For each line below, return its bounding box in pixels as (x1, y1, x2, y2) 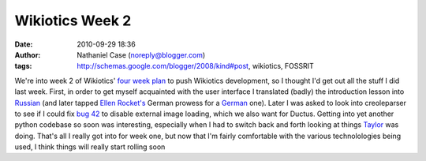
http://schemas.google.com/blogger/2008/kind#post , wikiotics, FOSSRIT (77, 62, 315, 71)
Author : (14, 50, 41, 59)
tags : (14, 62, 32, 71)
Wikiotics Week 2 (14, 12, 132, 29)
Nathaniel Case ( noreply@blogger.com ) (77, 50, 206, 59)
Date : (14, 39, 33, 49)
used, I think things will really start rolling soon (14, 142, 166, 152)
